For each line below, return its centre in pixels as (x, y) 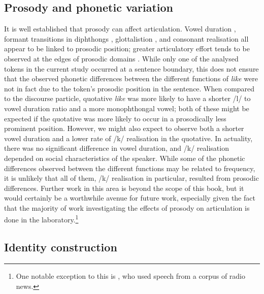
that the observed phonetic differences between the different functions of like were (131, 78)
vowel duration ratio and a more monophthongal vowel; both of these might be (127, 108)
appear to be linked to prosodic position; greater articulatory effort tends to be (127, 48)
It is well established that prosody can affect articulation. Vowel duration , (120, 29)
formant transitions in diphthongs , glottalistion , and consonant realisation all (126, 38)
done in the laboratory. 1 (41, 219)
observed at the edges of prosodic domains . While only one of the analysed (121, 58)
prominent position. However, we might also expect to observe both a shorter (124, 128)
